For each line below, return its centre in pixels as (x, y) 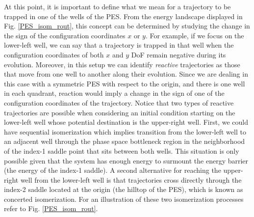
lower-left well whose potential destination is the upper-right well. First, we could (126, 122)
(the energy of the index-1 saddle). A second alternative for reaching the (113, 170)
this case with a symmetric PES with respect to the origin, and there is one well (125, 83)
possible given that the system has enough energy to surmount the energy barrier (126, 160)
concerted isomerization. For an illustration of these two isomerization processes (124, 199)
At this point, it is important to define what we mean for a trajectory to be (117, 6)
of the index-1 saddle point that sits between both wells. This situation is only (122, 150)
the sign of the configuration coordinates (65, 35)
